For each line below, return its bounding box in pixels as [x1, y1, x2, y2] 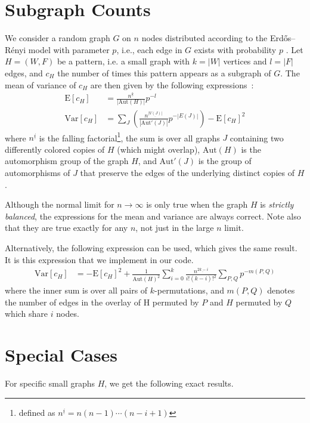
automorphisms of [5, 166, 70, 178]
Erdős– [269, 32, 296, 44]
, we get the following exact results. [104, 377, 234, 390]
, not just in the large [135, 221, 214, 234]
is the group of [198, 155, 252, 167]
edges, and [5, 66, 43, 79]
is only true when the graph [146, 198, 248, 211]
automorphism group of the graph [5, 155, 129, 167]
